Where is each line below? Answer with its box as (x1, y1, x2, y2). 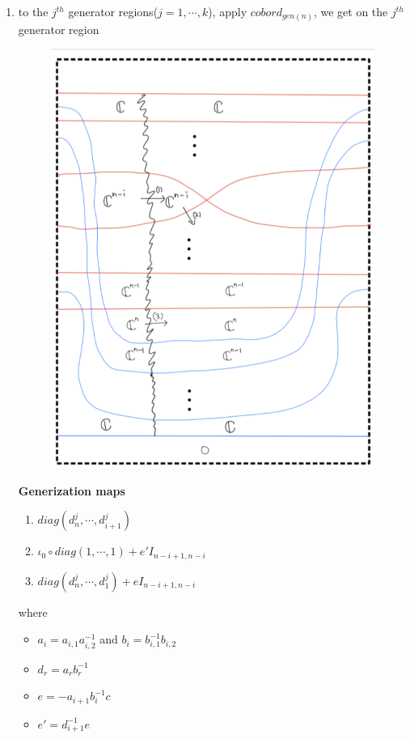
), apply (208, 3, 247, 19)
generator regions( (68, 3, 159, 19)
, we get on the (313, 3, 388, 19)
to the (18, 3, 49, 19)
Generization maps (18, 482, 125, 499)
